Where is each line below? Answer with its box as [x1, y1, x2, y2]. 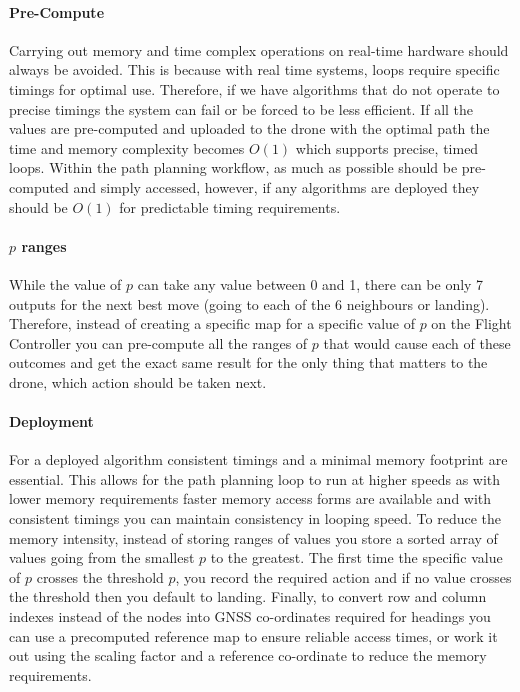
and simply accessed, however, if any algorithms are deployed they [73, 176, 480, 197]
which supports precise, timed [295, 137, 479, 158]
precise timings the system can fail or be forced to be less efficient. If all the [9, 98, 474, 119]
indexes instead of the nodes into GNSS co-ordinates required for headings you [9, 606, 491, 627]
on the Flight [431, 313, 512, 334]
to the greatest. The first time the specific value [210, 547, 503, 568]
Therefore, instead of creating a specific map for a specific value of [9, 313, 415, 334]
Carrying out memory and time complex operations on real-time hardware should [9, 39, 509, 60]
